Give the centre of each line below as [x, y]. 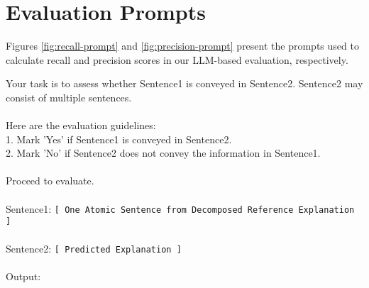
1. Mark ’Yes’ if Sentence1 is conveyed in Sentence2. [119, 139]
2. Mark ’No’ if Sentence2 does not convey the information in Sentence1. [163, 153]
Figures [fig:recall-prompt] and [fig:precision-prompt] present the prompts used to [182, 46]
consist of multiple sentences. [69, 97]
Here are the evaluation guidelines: [81, 125]
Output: [23, 276]
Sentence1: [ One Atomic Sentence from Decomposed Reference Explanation [180, 208]
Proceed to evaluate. [50, 181]
